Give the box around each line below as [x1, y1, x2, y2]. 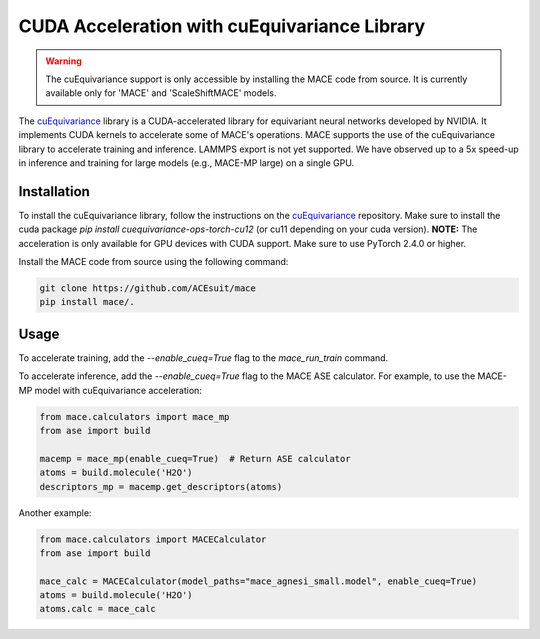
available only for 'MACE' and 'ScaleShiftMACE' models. [45, 87, 277, 99]
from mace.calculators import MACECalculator [39, 533, 267, 545]
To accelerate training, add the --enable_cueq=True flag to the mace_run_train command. [18, 351, 389, 364]
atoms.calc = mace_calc [39, 603, 157, 615]
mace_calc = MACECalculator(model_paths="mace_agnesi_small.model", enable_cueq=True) [39, 575, 478, 587]
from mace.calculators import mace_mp [39, 411, 230, 422]
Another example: [18, 506, 92, 519]
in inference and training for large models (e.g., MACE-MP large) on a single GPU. [18, 156, 355, 169]
